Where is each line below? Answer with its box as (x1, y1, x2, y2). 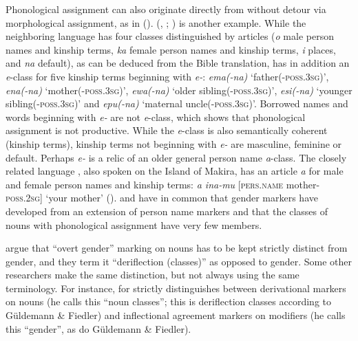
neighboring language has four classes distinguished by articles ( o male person (6, 29, 334, 43)
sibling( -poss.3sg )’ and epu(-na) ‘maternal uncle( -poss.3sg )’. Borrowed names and (6, 96, 348, 111)
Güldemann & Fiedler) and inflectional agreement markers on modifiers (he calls (6, 308, 346, 322)
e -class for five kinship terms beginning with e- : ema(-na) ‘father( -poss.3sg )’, (6, 69, 329, 83)
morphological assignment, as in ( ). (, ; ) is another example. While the (6, 15, 306, 30)
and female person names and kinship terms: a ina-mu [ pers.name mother (6, 177, 317, 191)
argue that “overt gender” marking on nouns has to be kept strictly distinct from (6, 241, 348, 255)
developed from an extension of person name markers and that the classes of (6, 203, 328, 218)
